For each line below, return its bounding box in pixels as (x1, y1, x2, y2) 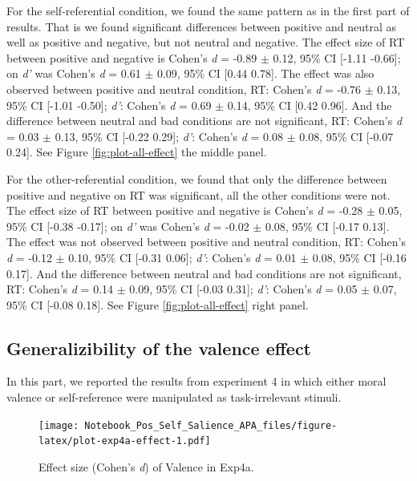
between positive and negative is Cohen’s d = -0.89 (6, 49, 257, 66)
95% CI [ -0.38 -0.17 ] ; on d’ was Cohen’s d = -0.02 (6, 217, 249, 234)
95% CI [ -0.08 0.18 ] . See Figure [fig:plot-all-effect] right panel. (6, 296, 309, 313)
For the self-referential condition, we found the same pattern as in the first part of (6, 2, 410, 18)
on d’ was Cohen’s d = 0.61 (6, 65, 141, 82)
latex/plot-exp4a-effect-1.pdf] (38, 435, 211, 447)
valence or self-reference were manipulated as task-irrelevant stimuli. (6, 389, 342, 406)
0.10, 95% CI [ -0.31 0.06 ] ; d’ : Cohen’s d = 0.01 (68, 249, 297, 265)
